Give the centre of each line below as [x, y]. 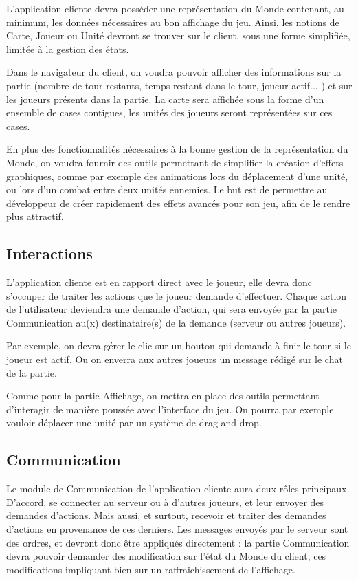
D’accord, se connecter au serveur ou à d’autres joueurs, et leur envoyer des [165, 502]
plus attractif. [35, 216]
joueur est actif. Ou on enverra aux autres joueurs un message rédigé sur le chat [175, 359]
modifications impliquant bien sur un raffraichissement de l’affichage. [151, 569]
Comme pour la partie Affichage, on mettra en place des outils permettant [163, 396]
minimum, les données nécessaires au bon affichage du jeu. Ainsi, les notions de [173, 22]
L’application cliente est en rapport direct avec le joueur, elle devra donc [159, 282]
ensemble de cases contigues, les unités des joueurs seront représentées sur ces [169, 112]
